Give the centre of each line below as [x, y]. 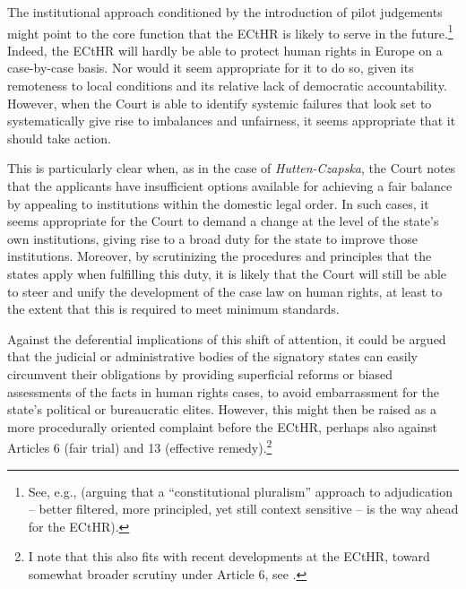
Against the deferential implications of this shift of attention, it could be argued [227, 338]
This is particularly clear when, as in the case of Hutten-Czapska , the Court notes [232, 168]
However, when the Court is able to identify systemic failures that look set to [220, 103]
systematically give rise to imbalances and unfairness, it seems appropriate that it [232, 121]
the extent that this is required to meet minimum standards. [173, 309]
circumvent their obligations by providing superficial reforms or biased [200, 373]
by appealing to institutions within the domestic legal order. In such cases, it [218, 203]
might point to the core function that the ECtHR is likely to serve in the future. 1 [230, 31]
